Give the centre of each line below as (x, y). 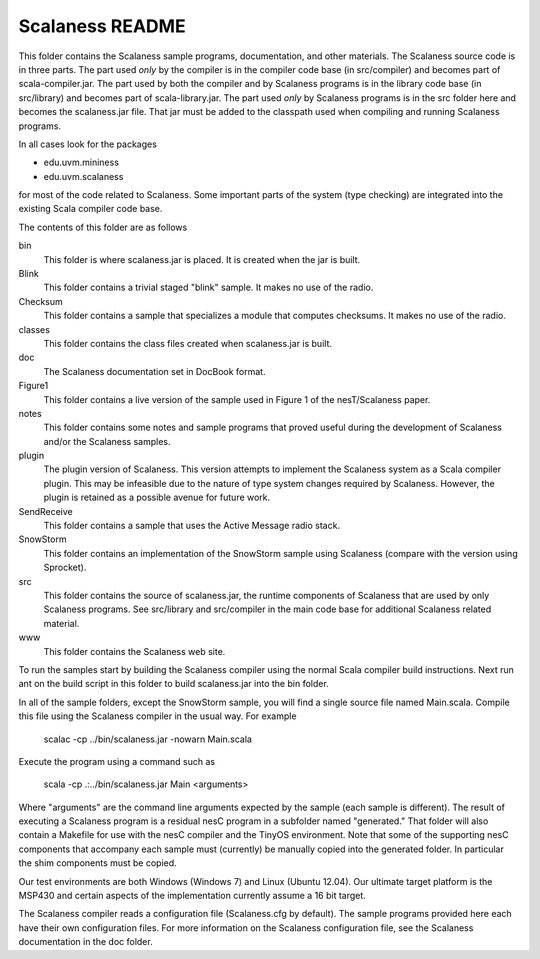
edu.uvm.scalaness (83, 176)
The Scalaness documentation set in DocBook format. (154, 371)
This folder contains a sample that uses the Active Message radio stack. (191, 526)
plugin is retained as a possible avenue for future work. (157, 497)
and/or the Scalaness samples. (107, 441)
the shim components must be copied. (97, 863)
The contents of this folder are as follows (103, 227)
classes (34, 329)
